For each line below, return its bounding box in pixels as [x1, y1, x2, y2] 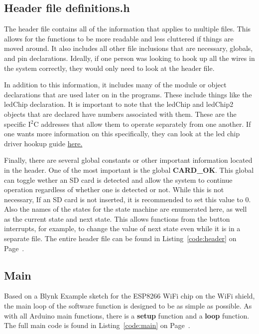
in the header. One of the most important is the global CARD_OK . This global [4, 164, 254, 175]
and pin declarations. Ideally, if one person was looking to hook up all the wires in [4, 52, 255, 63]
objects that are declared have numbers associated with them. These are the [4, 108, 237, 119]
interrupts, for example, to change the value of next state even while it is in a [4, 223, 241, 234]
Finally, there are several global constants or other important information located [4, 155, 253, 165]
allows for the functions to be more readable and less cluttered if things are [4, 33, 234, 43]
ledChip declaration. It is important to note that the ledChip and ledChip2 [4, 99, 234, 109]
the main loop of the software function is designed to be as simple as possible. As [4, 301, 252, 311]
